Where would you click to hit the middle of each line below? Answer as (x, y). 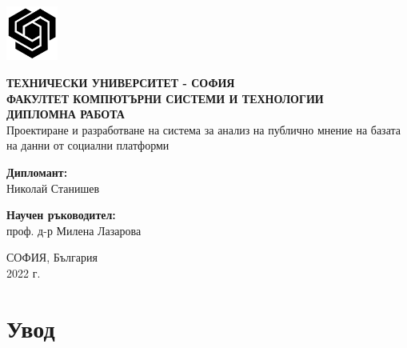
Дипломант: (37, 172)
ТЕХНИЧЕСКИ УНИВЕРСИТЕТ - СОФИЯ (121, 82)
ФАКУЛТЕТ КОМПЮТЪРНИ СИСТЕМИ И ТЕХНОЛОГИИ (165, 98)
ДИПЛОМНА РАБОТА (66, 114)
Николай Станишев (53, 188)
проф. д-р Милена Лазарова (74, 230)
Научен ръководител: (61, 215)
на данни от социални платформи (88, 145)
